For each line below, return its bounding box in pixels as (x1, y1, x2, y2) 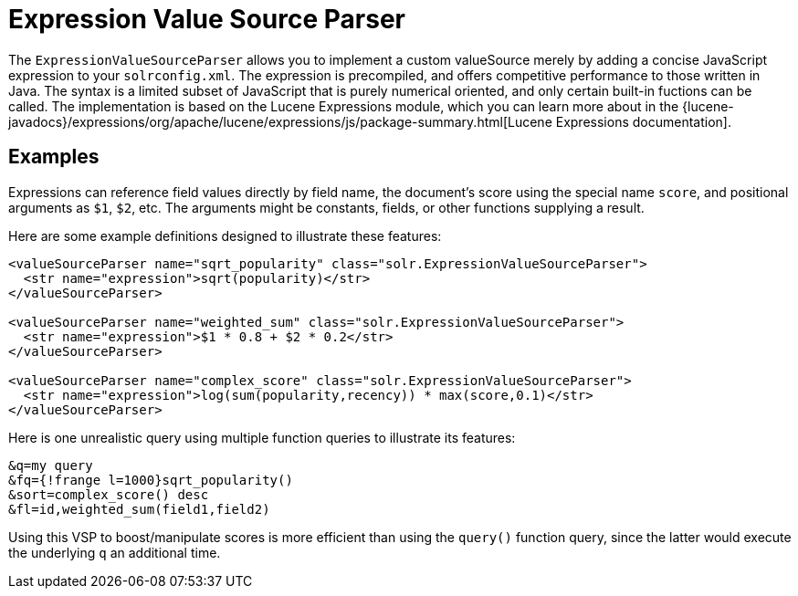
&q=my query (8, 457, 93, 473)
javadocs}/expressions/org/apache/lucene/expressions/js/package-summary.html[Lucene (8, 113, 552, 130)
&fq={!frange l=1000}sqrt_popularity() (8, 472, 293, 487)
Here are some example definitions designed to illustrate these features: (8, 227, 442, 244)
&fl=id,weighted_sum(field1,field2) (8, 501, 270, 517)
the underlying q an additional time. (8, 544, 221, 560)
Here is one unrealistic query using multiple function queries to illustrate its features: (8, 429, 516, 445)
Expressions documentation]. (555, 113, 731, 130)
